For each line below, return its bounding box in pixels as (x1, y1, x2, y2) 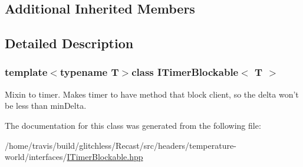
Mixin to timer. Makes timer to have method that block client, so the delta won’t (5, 88, 299, 100)
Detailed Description (5, 34, 134, 52)
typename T (60, 65, 119, 79)
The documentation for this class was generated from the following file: (5, 119, 261, 131)
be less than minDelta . (5, 99, 87, 112)
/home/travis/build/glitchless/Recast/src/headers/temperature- (5, 139, 236, 151)
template (5, 65, 48, 79)
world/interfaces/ (5, 151, 67, 163)
